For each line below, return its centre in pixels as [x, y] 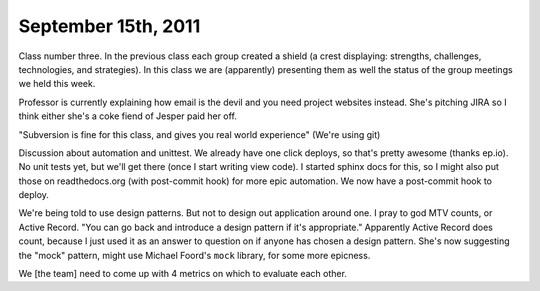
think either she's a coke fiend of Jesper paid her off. [127, 116]
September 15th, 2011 [109, 26]
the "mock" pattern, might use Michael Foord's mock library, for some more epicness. [194, 255]
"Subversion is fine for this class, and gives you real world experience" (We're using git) [199, 134]
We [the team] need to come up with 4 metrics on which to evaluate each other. [182, 274]
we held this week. [57, 84]
